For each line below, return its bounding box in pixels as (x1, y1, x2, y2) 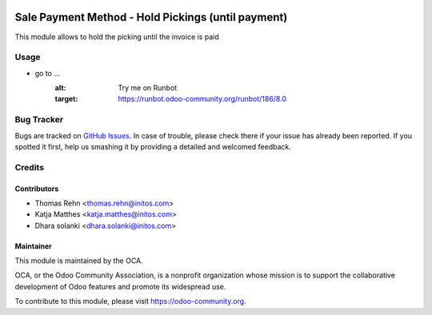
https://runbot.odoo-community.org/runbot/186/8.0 (118, 94, 287, 104)
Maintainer (14, 241, 52, 251)
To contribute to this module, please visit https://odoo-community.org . (14, 297, 247, 306)
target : (54, 94, 78, 104)
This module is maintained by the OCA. (14, 256, 143, 265)
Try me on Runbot (118, 83, 178, 93)
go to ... (34, 68, 60, 78)
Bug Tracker (14, 114, 64, 126)
